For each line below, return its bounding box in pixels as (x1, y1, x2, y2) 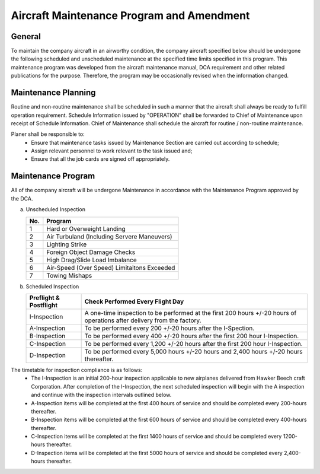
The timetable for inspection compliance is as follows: (11, 366, 143, 373)
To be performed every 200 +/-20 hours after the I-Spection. (84, 324, 255, 332)
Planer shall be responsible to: (11, 131, 85, 138)
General (11, 31, 41, 42)
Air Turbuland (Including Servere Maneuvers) (46, 232, 172, 240)
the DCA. (11, 195, 33, 202)
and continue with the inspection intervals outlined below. (31, 392, 172, 399)
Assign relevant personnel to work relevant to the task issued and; (31, 147, 193, 154)
